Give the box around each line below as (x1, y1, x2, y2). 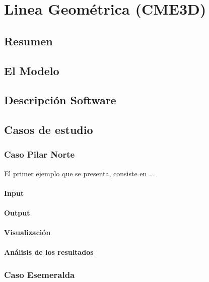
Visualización (4, 227, 51, 238)
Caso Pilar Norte (4, 148, 75, 161)
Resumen (4, 33, 53, 48)
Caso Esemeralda (4, 268, 75, 280)
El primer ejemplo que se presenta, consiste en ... (4, 168, 155, 178)
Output (4, 207, 30, 218)
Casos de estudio (4, 122, 93, 137)
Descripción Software (4, 92, 116, 108)
